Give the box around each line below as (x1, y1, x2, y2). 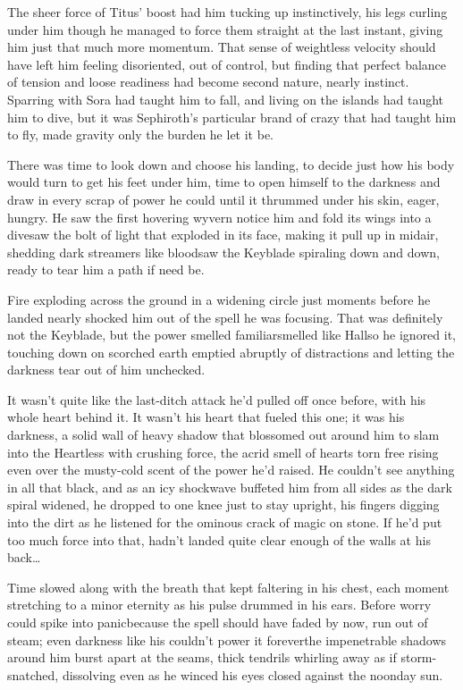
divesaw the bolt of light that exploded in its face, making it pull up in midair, (7, 225, 439, 244)
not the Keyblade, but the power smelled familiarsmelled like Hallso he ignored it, (7, 325, 457, 344)
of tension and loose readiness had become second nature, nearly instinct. (7, 72, 409, 91)
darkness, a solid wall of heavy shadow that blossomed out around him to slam (7, 425, 440, 444)
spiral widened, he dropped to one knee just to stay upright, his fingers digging (7, 495, 440, 514)
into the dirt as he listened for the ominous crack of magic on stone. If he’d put (7, 513, 442, 532)
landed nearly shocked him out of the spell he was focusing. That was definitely (7, 307, 443, 326)
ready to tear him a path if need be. (7, 260, 205, 279)
